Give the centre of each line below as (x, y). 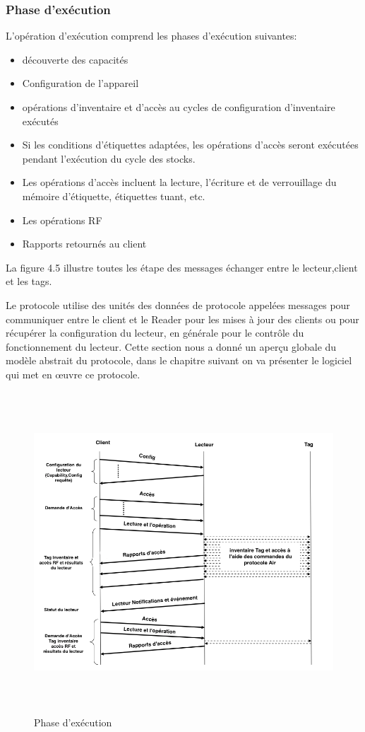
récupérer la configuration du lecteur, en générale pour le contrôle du (155, 333)
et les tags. (29, 281)
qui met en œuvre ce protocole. (73, 374)
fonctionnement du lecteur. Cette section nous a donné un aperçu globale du (171, 346)
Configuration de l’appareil (80, 83)
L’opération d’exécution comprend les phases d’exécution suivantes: (151, 36)
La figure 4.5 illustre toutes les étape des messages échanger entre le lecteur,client (182, 267)
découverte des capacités (75, 59)
